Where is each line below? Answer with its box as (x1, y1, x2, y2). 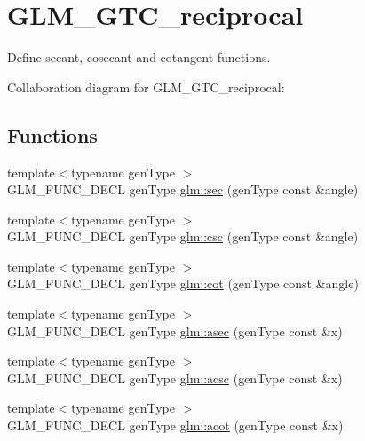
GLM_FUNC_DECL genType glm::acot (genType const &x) (7, 416, 344, 435)
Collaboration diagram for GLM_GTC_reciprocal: (7, 77, 285, 96)
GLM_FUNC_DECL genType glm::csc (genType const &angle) (7, 227, 359, 246)
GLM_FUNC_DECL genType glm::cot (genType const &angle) (7, 274, 359, 293)
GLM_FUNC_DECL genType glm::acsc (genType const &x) (7, 368, 343, 387)
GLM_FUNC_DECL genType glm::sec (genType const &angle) (7, 180, 359, 199)
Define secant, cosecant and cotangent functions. (7, 48, 271, 67)
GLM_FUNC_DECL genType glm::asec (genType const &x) (7, 321, 343, 340)
